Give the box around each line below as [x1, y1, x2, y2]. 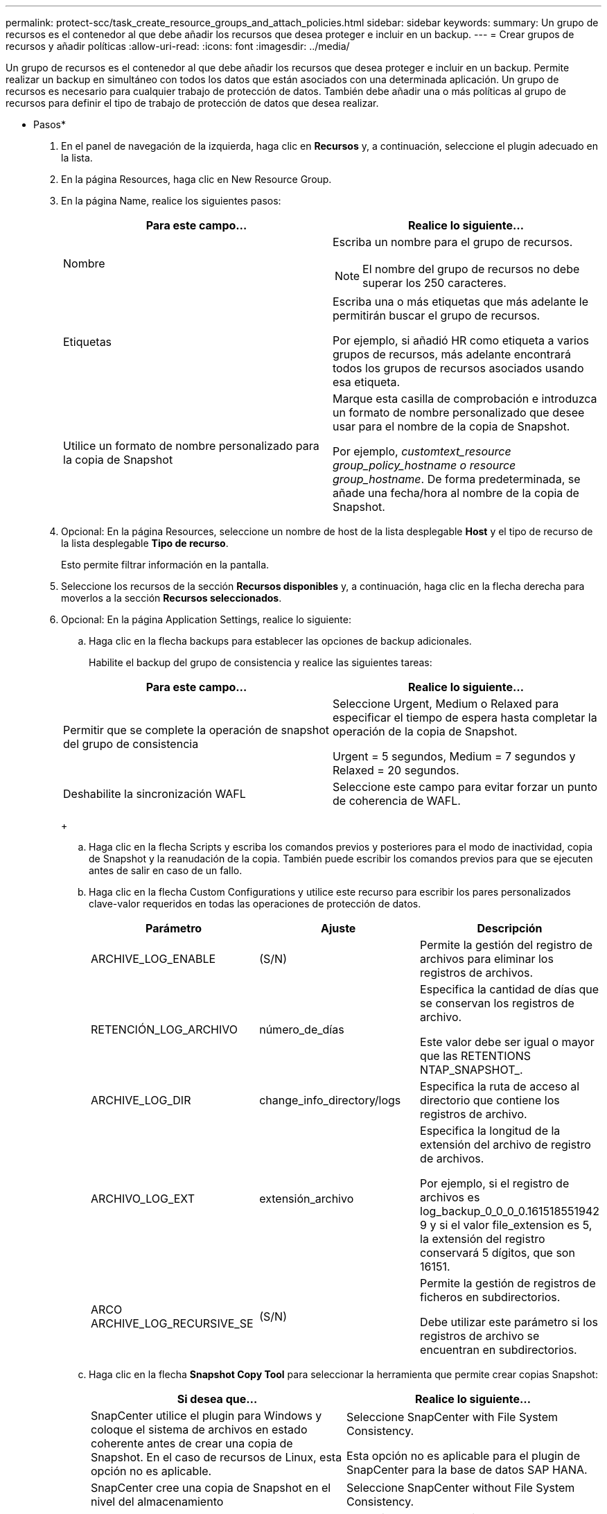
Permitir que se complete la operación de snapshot [63, 723, 329, 737]
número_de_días [259, 1023, 344, 1036]
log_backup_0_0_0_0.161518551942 [420, 1204, 599, 1218]
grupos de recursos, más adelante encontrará [333, 347, 572, 361]
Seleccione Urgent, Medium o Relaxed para [333, 697, 559, 711]
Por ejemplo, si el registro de [420, 1176, 570, 1190]
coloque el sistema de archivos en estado [91, 1422, 308, 1436]
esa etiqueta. [333, 375, 401, 389]
